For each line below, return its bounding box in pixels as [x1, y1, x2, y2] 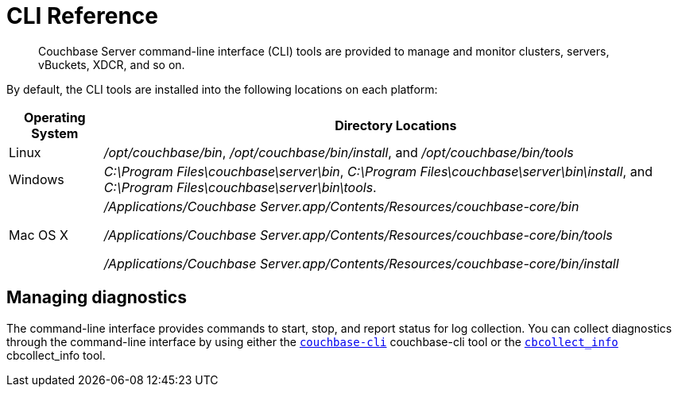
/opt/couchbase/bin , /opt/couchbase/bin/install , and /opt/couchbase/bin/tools [103, 144, 574, 160]
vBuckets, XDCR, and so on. [38, 57, 185, 71]
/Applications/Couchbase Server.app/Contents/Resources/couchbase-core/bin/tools [103, 226, 613, 243]
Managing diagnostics [6, 287, 187, 308]
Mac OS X [9, 226, 68, 243]
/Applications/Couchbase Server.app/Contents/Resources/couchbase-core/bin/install [103, 255, 619, 272]
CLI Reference [6, 2, 158, 29]
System [31, 125, 79, 141]
